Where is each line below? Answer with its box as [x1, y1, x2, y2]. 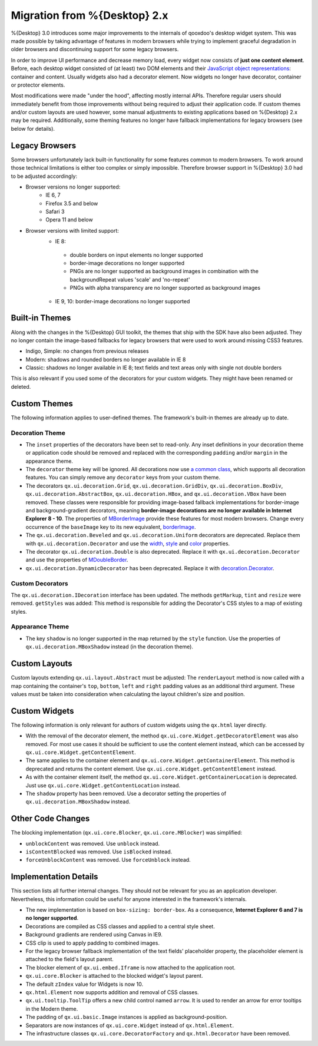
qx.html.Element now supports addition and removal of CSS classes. [25, 989, 200, 995]
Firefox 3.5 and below [45, 200, 98, 207]
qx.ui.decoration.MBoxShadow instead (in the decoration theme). [25, 643, 194, 650]
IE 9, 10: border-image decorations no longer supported [55, 297, 190, 304]
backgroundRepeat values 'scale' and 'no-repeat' [69, 276, 190, 283]
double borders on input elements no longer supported [69, 251, 203, 259]
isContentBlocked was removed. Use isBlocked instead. [25, 848, 173, 855]
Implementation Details [11, 872, 98, 882]
